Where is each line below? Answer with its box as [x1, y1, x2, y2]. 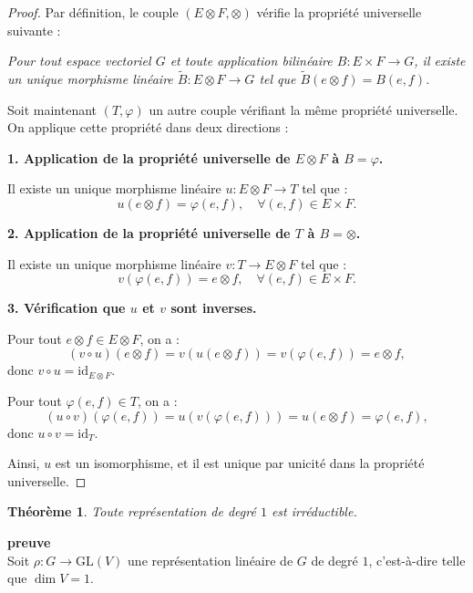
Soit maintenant [7, 99, 98, 119]
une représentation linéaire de [128, 550, 293, 569]
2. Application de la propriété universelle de [7, 223, 291, 242]
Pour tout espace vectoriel [7, 51, 151, 70]
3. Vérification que [7, 298, 126, 317]
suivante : [7, 20, 61, 39]
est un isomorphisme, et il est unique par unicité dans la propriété [55, 453, 425, 473]
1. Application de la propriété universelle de [7, 148, 291, 167]
